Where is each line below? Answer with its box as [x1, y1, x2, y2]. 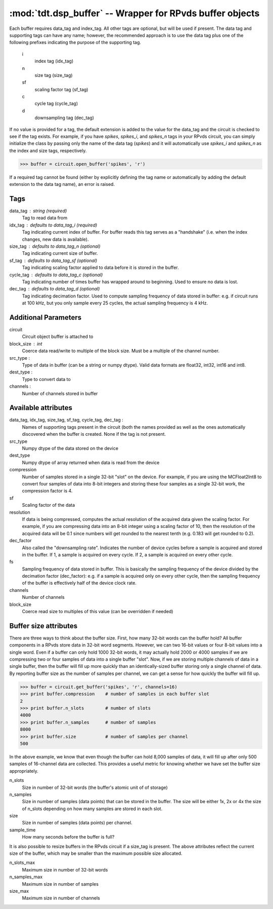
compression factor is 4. [22, 488, 73, 494]
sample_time [9, 826, 36, 833]
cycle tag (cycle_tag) [34, 100, 78, 106]
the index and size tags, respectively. [9, 147, 87, 154]
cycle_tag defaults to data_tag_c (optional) [9, 272, 103, 278]
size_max [9, 888, 29, 894]
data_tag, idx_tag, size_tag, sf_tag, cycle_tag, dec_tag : [9, 417, 123, 423]
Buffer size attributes [9, 621, 78, 630]
